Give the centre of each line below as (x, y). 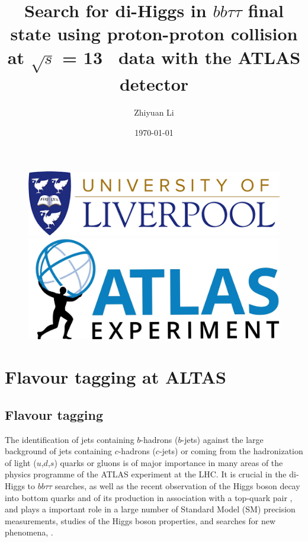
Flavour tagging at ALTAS (115, 377)
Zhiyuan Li (154, 112)
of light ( (21, 462)
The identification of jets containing (70, 439)
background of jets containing (58, 451)
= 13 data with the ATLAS (182, 57)
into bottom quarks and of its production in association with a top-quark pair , (149, 497)
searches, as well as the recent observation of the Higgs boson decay (177, 485)
